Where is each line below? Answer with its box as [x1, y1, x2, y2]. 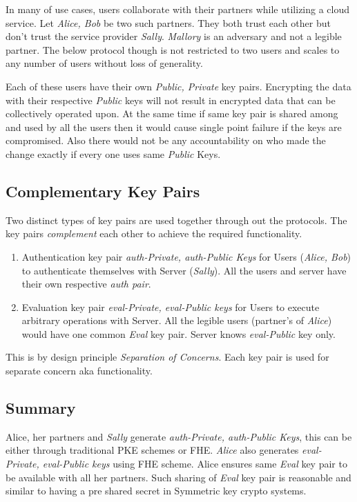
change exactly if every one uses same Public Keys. [6, 146, 221, 161]
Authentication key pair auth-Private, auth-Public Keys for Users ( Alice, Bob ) [21, 249, 351, 263]
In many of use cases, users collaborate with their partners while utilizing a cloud [6, 2, 350, 16]
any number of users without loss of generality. [6, 56, 203, 70]
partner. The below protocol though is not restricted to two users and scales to [6, 42, 340, 57]
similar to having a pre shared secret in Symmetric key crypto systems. [6, 483, 307, 498]
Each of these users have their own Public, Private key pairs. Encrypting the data [6, 79, 351, 93]
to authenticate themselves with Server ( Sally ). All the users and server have [21, 263, 347, 277]
